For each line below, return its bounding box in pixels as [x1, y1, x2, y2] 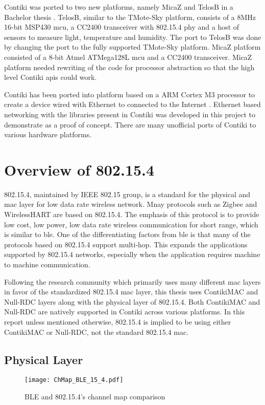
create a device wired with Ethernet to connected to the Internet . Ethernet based [4, 99, 261, 110]
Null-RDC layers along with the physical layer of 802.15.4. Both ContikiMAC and [4, 296, 260, 307]
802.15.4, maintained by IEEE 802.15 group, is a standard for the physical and [4, 188, 251, 199]
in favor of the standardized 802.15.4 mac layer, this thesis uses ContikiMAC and [4, 286, 258, 297]
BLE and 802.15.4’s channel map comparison [25, 391, 165, 402]
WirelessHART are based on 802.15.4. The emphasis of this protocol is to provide [4, 209, 259, 220]
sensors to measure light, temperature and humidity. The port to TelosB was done [4, 31, 261, 42]
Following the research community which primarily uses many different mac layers [4, 276, 261, 287]
